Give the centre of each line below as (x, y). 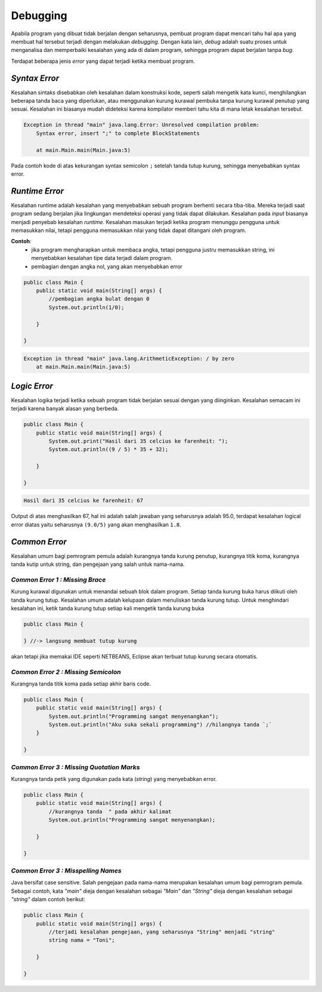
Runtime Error (37, 191)
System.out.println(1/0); (86, 307)
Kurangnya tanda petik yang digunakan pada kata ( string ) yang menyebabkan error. (114, 779)
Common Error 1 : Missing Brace (58, 580)
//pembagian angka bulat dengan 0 (99, 299)
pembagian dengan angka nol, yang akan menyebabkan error (107, 267)
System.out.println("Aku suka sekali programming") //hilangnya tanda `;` (160, 725)
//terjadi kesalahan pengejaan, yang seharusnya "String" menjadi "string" (162, 932)
